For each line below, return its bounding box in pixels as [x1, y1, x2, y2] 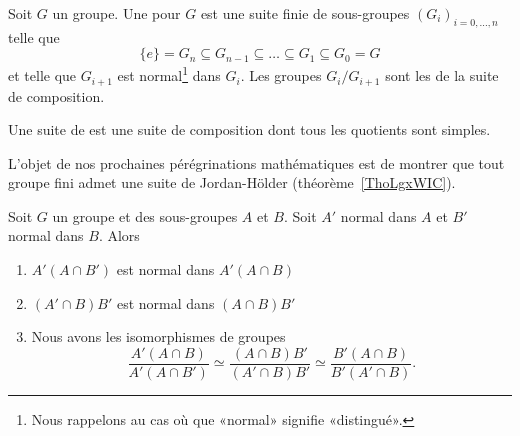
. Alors [98, 225, 140, 246]
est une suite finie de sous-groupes [200, 3, 410, 23]
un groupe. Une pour [52, 3, 181, 23]
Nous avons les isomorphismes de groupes [31, 326, 286, 347]
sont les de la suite [385, 65, 499, 86]
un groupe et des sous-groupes [52, 205, 238, 226]
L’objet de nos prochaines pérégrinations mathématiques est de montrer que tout [8, 152, 505, 173]
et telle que [8, 65, 77, 86]
